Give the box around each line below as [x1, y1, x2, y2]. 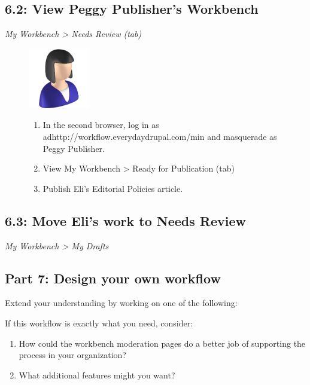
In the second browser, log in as [42, 118, 159, 131]
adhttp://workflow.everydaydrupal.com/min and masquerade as [42, 130, 277, 142]
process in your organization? [19, 349, 126, 361]
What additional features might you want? [19, 368, 175, 381]
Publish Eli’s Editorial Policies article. [42, 182, 183, 194]
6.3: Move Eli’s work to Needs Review [5, 211, 246, 230]
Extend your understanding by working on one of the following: [5, 297, 238, 309]
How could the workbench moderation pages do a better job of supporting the [19, 337, 306, 349]
